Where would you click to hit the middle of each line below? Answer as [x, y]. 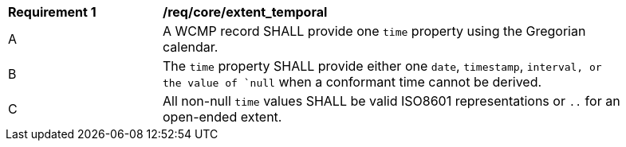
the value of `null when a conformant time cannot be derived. [352, 82]
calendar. [191, 47]
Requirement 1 [52, 12]
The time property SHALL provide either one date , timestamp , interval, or [382, 66]
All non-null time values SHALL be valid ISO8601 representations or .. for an [392, 101]
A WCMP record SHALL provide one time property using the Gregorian [374, 31]
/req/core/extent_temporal [245, 12]
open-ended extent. [222, 117]
